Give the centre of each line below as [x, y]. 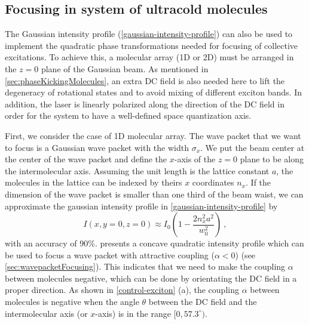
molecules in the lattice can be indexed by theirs [94, 182]
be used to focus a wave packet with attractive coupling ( [110, 254]
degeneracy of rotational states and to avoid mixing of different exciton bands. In [153, 92]
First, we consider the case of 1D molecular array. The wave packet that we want [153, 135]
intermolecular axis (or [46, 313]
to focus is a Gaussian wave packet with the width [97, 147]
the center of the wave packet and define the [86, 159]
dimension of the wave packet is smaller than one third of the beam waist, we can [154, 194]
